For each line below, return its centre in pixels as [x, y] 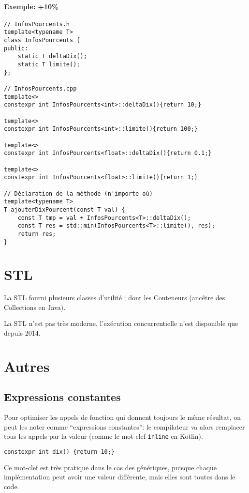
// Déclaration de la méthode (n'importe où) [78, 193]
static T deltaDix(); [52, 56]
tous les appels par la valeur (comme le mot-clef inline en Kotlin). [103, 436]
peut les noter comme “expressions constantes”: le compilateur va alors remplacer [124, 426]
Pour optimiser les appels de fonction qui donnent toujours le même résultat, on [122, 417]
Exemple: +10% [31, 6]
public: [16, 48]
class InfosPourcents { [42, 40]
